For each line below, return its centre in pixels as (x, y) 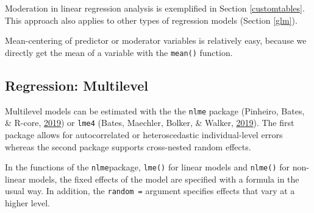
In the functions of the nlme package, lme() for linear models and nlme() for (148, 167)
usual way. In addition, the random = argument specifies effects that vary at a (150, 191)
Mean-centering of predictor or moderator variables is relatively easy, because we (156, 40)
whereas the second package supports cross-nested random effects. (128, 146)
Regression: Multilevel (77, 85)
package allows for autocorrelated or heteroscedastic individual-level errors (144, 134)
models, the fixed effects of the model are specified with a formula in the (164, 179)
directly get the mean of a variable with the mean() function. (119, 52)
